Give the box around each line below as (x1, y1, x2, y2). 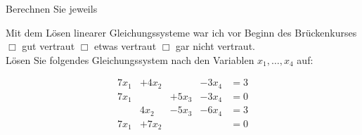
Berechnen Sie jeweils (6, 1, 98, 15)
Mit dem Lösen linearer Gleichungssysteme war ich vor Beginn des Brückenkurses (6, 25, 357, 39)
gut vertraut (22, 39, 75, 53)
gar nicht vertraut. (176, 39, 255, 53)
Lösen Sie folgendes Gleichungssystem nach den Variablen (6, 52, 254, 67)
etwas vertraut (94, 39, 157, 53)
